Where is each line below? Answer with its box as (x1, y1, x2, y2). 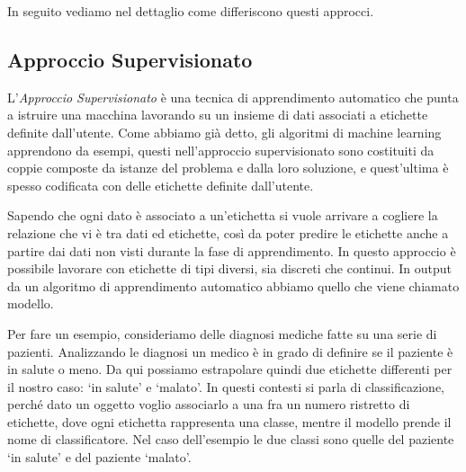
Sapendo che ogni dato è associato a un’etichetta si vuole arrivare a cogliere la (7, 206, 438, 225)
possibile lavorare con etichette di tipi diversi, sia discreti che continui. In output (7, 259, 453, 278)
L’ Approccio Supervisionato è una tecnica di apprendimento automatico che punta (7, 87, 459, 106)
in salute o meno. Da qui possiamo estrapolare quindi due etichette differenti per (7, 360, 453, 378)
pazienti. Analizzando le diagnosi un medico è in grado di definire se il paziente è (7, 342, 453, 361)
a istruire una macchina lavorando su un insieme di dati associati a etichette (7, 105, 428, 124)
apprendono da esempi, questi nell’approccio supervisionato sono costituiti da (7, 140, 435, 159)
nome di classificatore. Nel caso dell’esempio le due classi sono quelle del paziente (7, 430, 454, 449)
